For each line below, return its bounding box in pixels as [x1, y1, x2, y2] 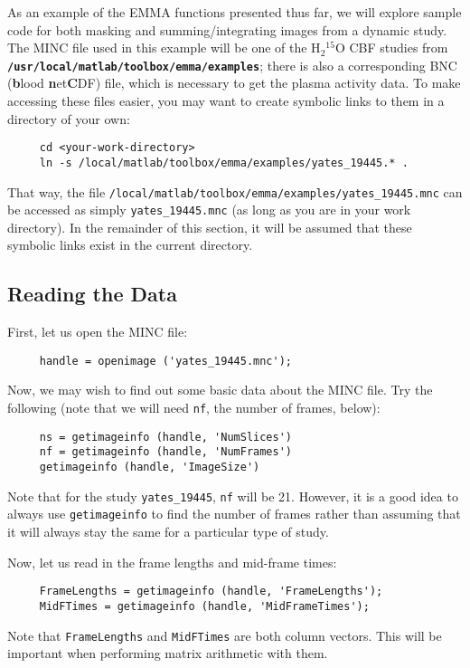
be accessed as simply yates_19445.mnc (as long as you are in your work [7, 200, 411, 219]
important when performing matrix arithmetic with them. [7, 644, 328, 663]
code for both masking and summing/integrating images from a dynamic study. [7, 20, 447, 39]
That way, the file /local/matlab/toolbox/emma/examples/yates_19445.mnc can [7, 182, 463, 201]
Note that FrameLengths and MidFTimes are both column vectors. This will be [7, 625, 442, 644]
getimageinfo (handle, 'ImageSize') [39, 461, 260, 474]
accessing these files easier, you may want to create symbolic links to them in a [7, 91, 445, 110]
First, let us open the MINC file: [7, 322, 188, 341]
